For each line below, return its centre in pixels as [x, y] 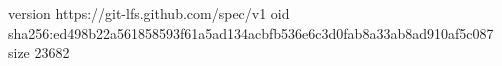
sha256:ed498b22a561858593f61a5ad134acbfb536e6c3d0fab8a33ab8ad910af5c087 [251, 32]
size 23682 [39, 52]
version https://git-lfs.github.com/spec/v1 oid [149, 13]
